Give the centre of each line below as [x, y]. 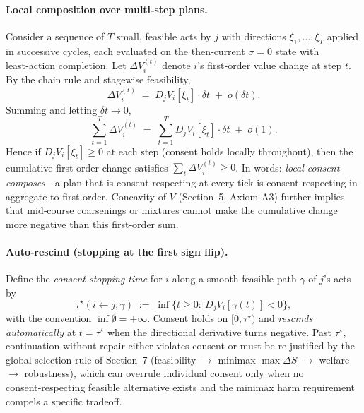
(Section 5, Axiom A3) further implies [262, 196]
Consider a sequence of [55, 36]
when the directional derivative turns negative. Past [219, 331]
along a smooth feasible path [234, 279]
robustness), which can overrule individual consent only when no [164, 373]
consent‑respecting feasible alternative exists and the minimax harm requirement [181, 387]
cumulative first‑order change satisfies [87, 167]
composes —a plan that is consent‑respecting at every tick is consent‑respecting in [182, 182]
